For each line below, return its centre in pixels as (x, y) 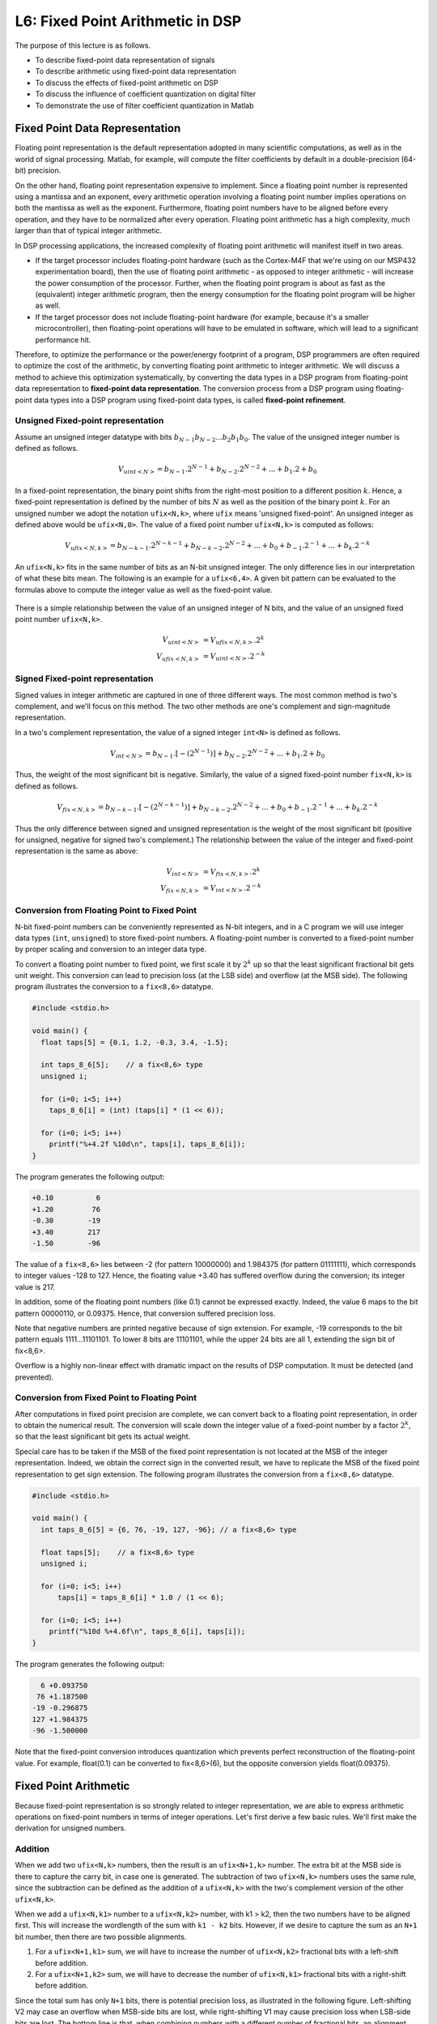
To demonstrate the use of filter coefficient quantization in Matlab (144, 105)
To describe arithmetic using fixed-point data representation (136, 71)
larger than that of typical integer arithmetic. (89, 231)
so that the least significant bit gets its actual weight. (103, 1436)
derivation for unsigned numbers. (71, 1828)
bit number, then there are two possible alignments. (101, 1937)
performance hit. (63, 339)
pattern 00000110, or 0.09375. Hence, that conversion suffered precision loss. (145, 1313)
